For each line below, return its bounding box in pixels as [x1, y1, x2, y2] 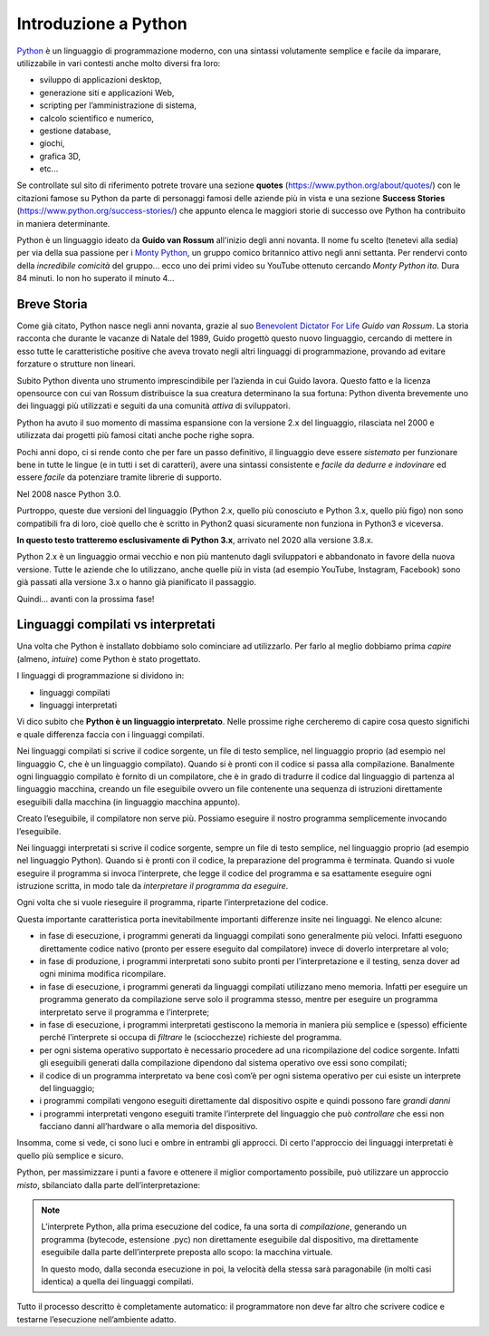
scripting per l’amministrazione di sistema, [39, 100, 197, 111]
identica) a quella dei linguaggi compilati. [41, 1276, 195, 1287]
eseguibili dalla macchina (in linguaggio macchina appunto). [16, 796, 241, 807]
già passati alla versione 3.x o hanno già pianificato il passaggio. [16, 577, 257, 588]
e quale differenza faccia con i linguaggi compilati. [16, 728, 205, 739]
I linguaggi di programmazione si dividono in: [16, 670, 185, 681]
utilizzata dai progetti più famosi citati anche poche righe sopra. [16, 430, 255, 441]
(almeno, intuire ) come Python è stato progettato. [16, 653, 201, 664]
